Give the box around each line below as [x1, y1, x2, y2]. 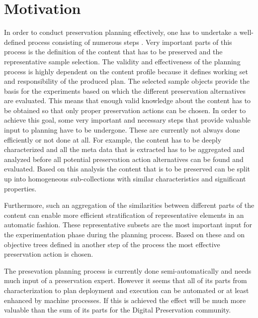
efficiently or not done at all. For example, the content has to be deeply [4, 134, 222, 145]
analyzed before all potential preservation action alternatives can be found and [4, 154, 244, 164]
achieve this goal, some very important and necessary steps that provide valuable [4, 115, 251, 125]
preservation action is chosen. [4, 249, 93, 259]
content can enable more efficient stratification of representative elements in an [4, 209, 244, 220]
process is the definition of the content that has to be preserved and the [4, 46, 223, 57]
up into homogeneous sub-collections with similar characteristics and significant [4, 173, 246, 184]
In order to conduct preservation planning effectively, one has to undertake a [4, 27, 237, 37]
